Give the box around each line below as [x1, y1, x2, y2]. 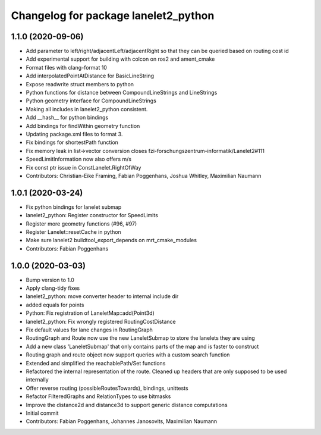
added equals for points [26, 301, 84, 308]
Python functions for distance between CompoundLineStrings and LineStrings [26, 89, 218, 96]
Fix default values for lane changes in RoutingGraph [26, 326, 153, 333]
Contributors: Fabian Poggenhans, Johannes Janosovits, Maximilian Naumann [26, 418, 218, 425]
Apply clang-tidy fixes [26, 284, 80, 292]
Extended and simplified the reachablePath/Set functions [26, 359, 166, 367]
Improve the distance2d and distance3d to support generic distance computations [26, 401, 228, 408]
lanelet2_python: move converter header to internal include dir [26, 293, 179, 300]
